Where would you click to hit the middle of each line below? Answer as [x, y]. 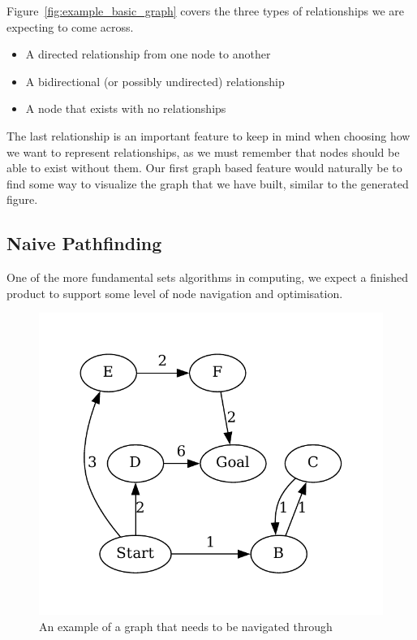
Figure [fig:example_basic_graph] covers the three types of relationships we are [206, 11]
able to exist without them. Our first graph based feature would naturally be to [204, 168]
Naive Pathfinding [84, 243]
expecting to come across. [70, 26]
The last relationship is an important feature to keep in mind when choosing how [208, 135]
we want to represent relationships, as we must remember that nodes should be [203, 151]
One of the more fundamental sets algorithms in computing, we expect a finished [208, 277]
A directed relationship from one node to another [148, 54]
